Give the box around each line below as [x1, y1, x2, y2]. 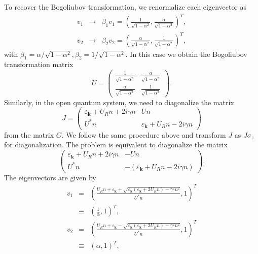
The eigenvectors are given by [4, 172, 96, 182]
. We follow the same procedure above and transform [61, 129, 226, 140]
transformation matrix [4, 59, 73, 70]
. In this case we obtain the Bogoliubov [125, 48, 247, 59]
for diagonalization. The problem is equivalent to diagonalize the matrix [4, 139, 228, 150]
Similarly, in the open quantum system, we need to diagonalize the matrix [4, 97, 234, 107]
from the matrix [4, 129, 54, 140]
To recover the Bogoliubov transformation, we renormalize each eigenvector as [4, 2, 247, 12]
